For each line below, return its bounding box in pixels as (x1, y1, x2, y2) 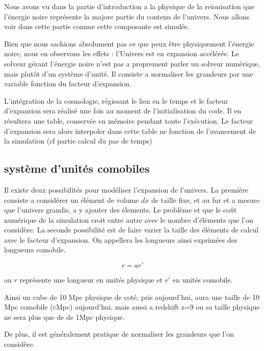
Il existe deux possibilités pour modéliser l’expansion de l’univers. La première (4, 184, 248, 195)
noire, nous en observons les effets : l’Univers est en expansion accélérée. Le (4, 48, 239, 59)
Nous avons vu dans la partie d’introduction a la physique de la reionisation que (4, 1, 254, 11)
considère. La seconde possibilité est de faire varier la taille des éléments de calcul (4, 224, 259, 235)
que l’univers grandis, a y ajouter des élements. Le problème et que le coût (4, 204, 237, 215)
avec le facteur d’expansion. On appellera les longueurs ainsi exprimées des (4, 234, 237, 245)
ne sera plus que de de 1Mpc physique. (4, 311, 125, 322)
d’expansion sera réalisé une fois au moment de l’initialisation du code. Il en (4, 105, 242, 116)
